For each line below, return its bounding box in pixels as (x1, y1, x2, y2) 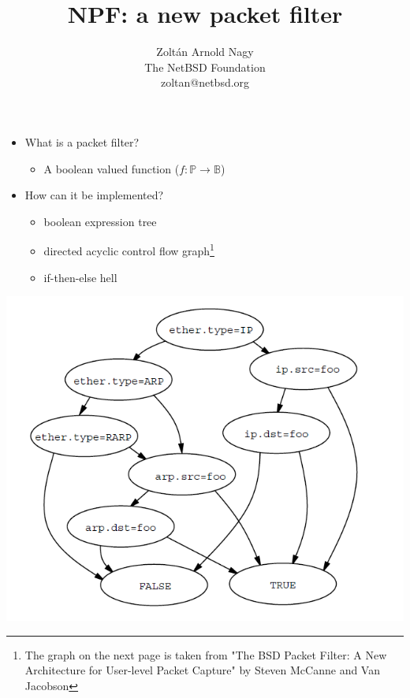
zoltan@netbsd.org (160, 74, 250, 91)
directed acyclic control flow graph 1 (43, 240, 214, 258)
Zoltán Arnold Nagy (156, 43, 254, 60)
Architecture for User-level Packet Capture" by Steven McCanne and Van (24, 662, 380, 678)
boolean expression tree (43, 213, 157, 229)
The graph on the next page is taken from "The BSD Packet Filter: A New (24, 646, 387, 663)
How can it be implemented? (24, 187, 164, 203)
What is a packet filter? (24, 133, 140, 150)
